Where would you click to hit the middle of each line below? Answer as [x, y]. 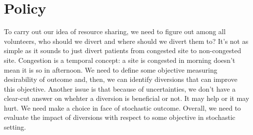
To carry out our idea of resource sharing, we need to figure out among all [115, 31]
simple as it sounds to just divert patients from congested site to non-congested [123, 50]
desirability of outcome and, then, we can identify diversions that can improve [121, 79]
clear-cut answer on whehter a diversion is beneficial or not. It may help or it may [127, 98]
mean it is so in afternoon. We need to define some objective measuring [111, 69]
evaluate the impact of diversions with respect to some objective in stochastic [120, 117]
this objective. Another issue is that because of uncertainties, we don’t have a [120, 88]
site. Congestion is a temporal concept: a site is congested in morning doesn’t [120, 60]
